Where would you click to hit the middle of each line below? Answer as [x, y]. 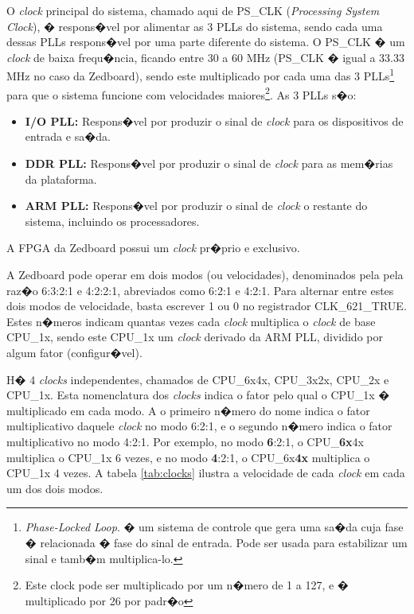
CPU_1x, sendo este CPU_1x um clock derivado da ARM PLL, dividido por [195, 337]
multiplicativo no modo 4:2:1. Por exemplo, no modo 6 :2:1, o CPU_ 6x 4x [185, 441]
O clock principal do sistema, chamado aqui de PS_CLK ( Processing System [193, 10]
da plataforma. [61, 179]
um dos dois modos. [55, 488]
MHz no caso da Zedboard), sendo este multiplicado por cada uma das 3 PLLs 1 [201, 75]
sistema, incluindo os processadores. [112, 221]
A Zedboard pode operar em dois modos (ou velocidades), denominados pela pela [205, 275]
